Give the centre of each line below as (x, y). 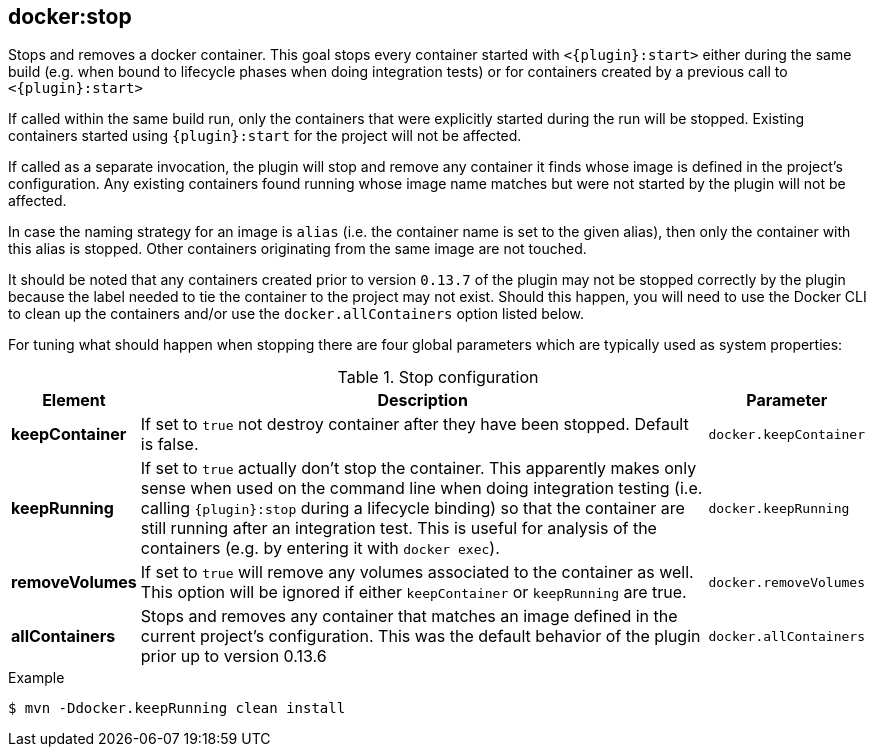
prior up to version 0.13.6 (233, 656)
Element (74, 400)
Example (36, 678)
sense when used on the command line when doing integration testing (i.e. (421, 488)
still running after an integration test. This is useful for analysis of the (398, 528)
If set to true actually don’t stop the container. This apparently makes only (418, 468)
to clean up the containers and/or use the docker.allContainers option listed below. (296, 314)
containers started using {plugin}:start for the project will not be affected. (265, 136)
